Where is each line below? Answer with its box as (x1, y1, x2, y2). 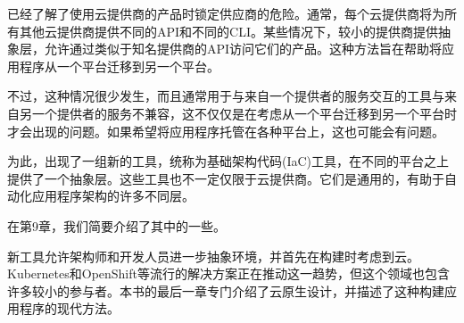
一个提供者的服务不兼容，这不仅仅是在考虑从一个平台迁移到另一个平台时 (31, 104, 457, 122)
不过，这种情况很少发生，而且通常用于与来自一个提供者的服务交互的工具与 (7, 87, 444, 105)
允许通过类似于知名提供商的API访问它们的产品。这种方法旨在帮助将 (44, 39, 443, 58)
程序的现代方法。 (19, 299, 120, 318)
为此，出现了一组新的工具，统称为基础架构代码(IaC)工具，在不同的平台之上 (7, 152, 450, 170)
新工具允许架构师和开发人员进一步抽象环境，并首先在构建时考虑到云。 (7, 246, 419, 265)
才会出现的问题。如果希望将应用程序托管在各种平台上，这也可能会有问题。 (7, 121, 444, 140)
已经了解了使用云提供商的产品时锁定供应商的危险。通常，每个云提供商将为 (7, 4, 444, 22)
